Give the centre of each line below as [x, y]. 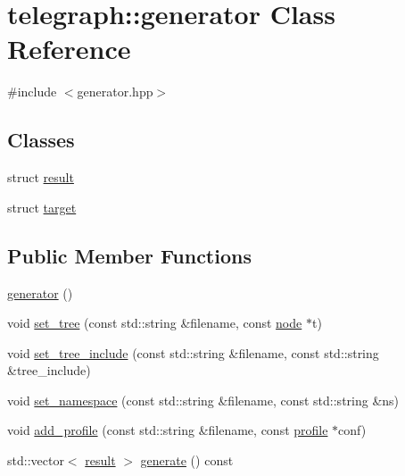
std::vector [36, 460]
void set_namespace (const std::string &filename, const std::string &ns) [203, 400]
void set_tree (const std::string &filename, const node [155, 323]
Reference [69, 49]
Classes [41, 140]
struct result [41, 177]
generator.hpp [115, 92]
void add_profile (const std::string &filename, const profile [168, 430]
